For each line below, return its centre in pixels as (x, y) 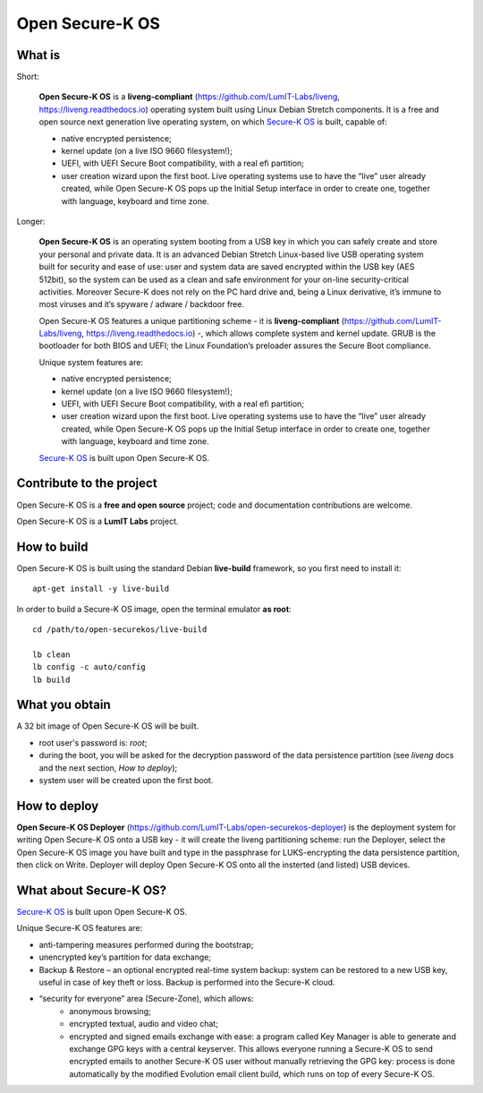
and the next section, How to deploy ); (108, 768)
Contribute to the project (87, 483)
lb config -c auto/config (89, 667)
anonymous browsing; (110, 1011)
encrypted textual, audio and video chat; (144, 1024)
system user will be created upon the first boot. (126, 781)
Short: (28, 77)
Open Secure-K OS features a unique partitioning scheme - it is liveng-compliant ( (191, 320)
